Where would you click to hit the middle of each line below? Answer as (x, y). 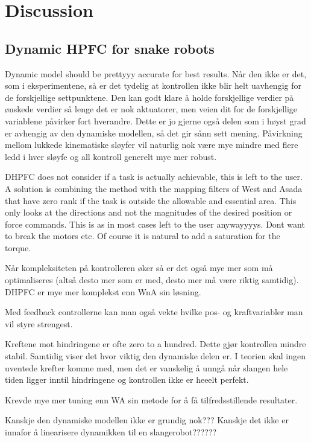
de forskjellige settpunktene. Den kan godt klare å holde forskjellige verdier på (149, 97)
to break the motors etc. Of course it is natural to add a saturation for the (143, 236)
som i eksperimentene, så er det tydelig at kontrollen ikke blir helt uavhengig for (153, 85)
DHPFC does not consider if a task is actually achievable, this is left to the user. (154, 177)
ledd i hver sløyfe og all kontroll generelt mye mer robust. (111, 156)
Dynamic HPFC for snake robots (110, 48)
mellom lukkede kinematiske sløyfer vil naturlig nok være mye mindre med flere (152, 145)
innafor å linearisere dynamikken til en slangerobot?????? (111, 432)
